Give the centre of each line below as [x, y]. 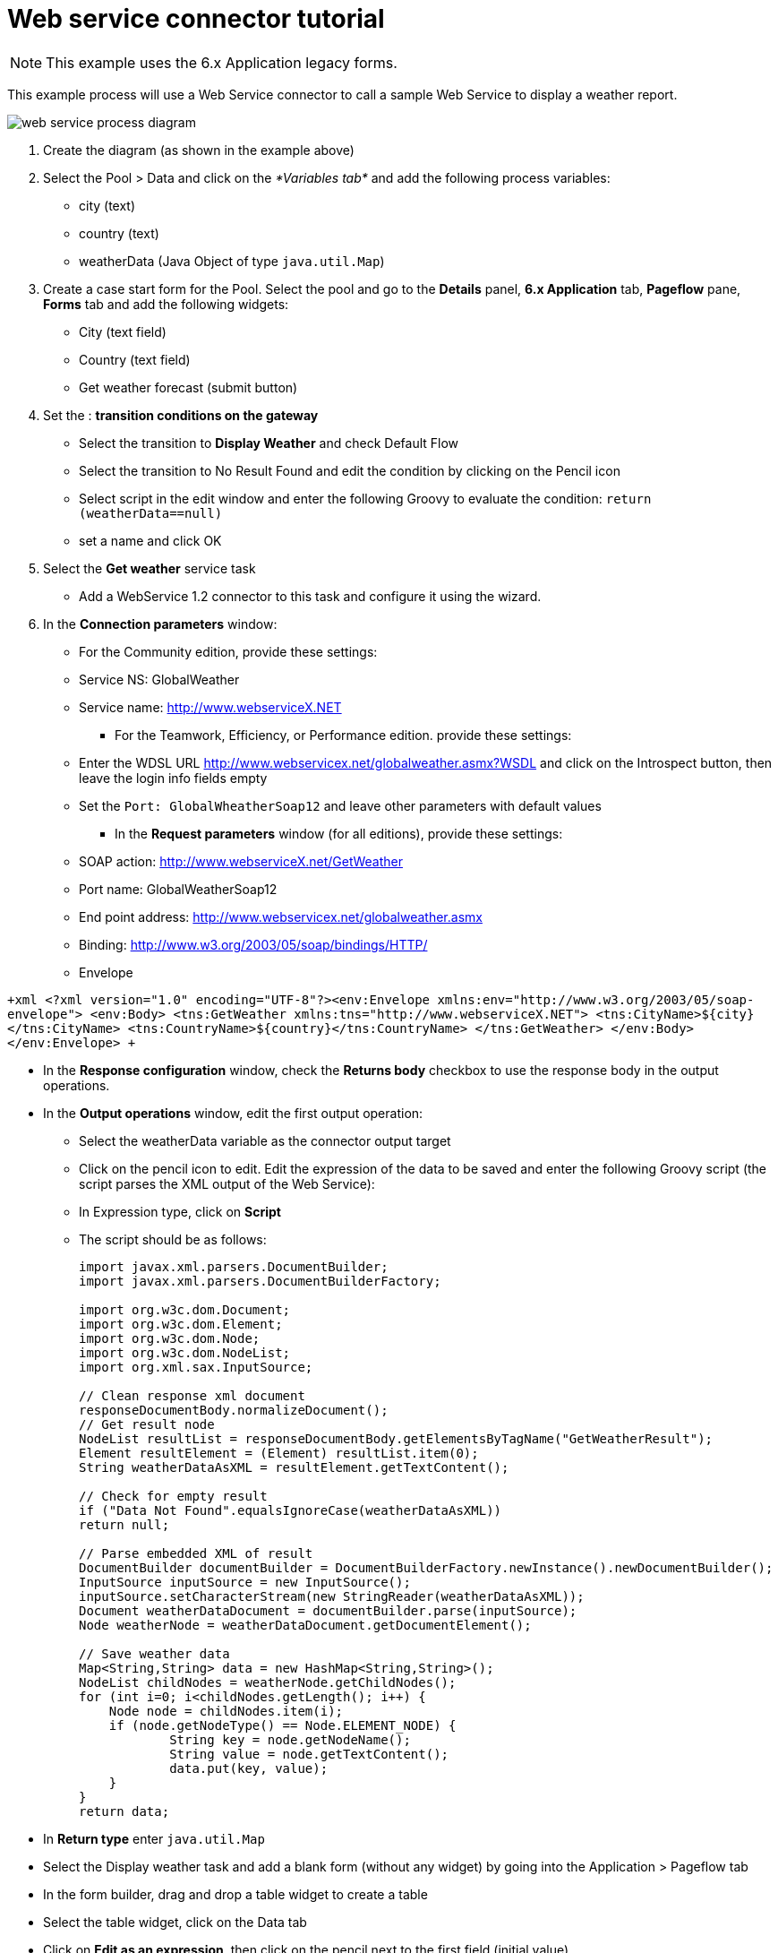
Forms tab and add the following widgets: [166, 304]
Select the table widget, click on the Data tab [175, 1922]
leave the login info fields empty [173, 778]
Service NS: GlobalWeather [159, 679]
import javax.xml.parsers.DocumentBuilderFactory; [260, 1281]
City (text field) [123, 331]
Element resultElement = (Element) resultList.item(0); [279, 1453]
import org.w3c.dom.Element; [181, 1324]
